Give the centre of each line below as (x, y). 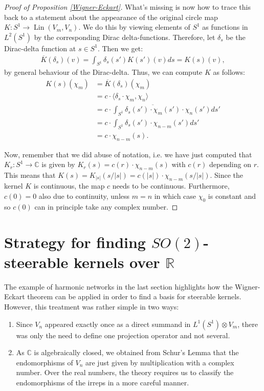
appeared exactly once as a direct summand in (118, 324)
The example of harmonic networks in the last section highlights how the (118, 286)
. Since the (227, 174)
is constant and (232, 196)
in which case (175, 196)
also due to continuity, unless (84, 196)
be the (236, 37)
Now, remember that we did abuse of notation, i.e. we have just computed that (128, 154)
